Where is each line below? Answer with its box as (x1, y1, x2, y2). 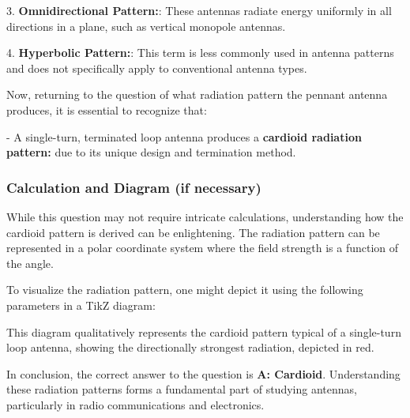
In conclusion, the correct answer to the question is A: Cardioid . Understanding (6, 365, 401, 382)
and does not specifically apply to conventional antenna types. (6, 59, 307, 76)
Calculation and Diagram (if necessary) (6, 177, 261, 197)
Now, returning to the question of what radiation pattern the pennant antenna (6, 86, 388, 103)
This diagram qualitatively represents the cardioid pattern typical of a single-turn (6, 323, 401, 340)
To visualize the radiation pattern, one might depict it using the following (6, 281, 363, 298)
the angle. (6, 254, 54, 271)
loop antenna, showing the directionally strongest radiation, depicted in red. (6, 339, 374, 356)
